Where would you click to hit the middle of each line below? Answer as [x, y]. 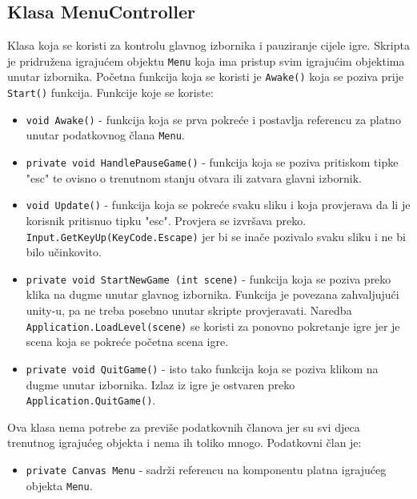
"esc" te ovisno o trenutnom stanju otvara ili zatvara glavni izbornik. [194, 177]
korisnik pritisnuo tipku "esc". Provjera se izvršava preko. [166, 220]
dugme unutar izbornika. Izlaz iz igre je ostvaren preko [160, 384]
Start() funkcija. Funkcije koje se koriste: [110, 93]
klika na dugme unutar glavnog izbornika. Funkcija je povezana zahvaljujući [213, 294]
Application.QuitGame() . [91, 400]
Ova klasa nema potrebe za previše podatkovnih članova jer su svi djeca [184, 427]
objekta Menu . [59, 485]
